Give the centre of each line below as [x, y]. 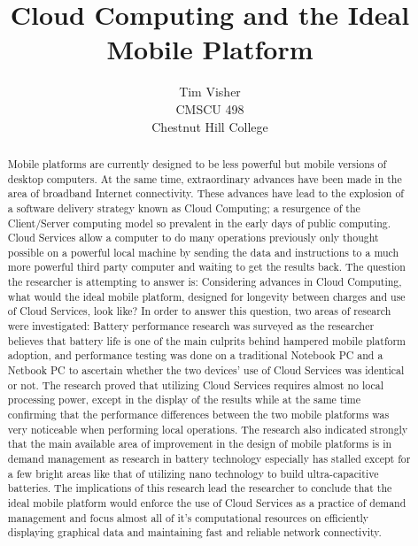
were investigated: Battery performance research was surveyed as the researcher [191, 326]
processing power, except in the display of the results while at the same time [184, 400]
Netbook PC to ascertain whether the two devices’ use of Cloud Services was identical [206, 370]
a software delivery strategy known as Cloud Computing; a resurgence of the [184, 208]
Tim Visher [210, 92]
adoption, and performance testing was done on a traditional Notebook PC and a [195, 355]
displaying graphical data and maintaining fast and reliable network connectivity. [194, 532]
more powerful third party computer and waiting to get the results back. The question [206, 267]
